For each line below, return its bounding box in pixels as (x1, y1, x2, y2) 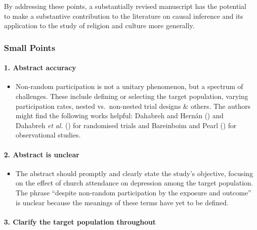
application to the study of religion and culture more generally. (4, 20, 195, 31)
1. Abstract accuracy (4, 62, 77, 73)
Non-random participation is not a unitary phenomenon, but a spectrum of (15, 81, 243, 92)
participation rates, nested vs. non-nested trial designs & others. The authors (15, 100, 251, 111)
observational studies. (15, 130, 81, 140)
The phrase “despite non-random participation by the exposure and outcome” (15, 187, 252, 197)
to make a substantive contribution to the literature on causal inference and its (4, 10, 243, 21)
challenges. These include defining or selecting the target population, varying (15, 91, 248, 101)
